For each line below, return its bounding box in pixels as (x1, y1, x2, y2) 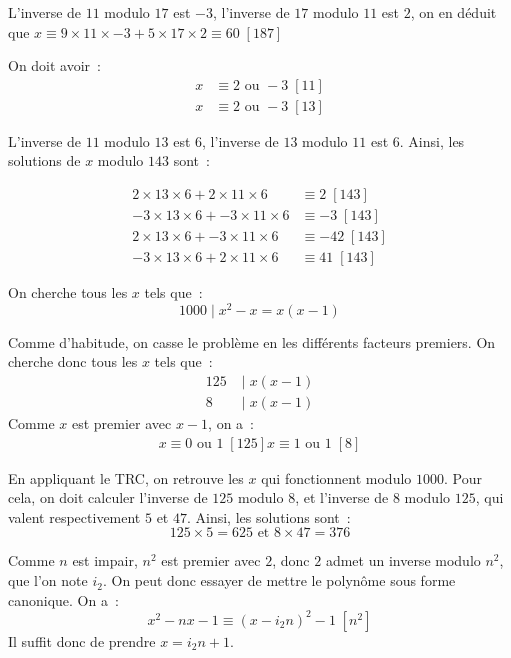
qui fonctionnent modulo (261, 467, 412, 488)
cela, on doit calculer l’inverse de (8, 487, 208, 508)
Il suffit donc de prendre (8, 630, 156, 651)
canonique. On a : (8, 589, 119, 610)
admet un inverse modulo (325, 550, 481, 571)
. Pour (444, 467, 482, 488)
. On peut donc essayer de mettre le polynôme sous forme (102, 570, 456, 591)
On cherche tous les (8, 282, 128, 303)
